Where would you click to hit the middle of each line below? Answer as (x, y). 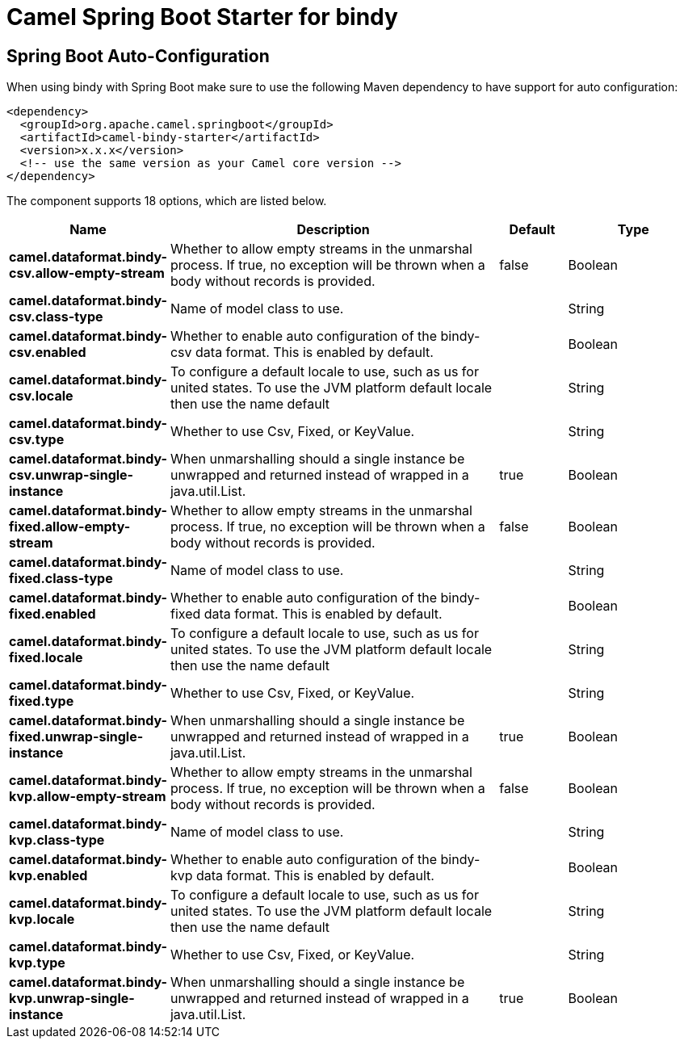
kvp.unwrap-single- (72, 999)
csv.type (37, 440)
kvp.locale (42, 919)
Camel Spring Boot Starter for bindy (202, 17)
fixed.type (42, 701)
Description (333, 230)
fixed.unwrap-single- (76, 737)
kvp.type (37, 963)
